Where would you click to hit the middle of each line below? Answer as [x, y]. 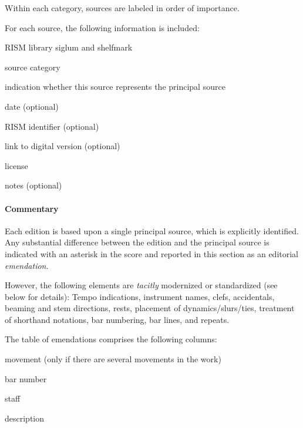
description [25, 418]
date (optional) [32, 106]
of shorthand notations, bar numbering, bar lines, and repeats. [117, 319]
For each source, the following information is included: [102, 27]
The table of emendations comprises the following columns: [111, 339]
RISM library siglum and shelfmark [69, 47]
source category [33, 67]
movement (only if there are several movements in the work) [113, 359]
